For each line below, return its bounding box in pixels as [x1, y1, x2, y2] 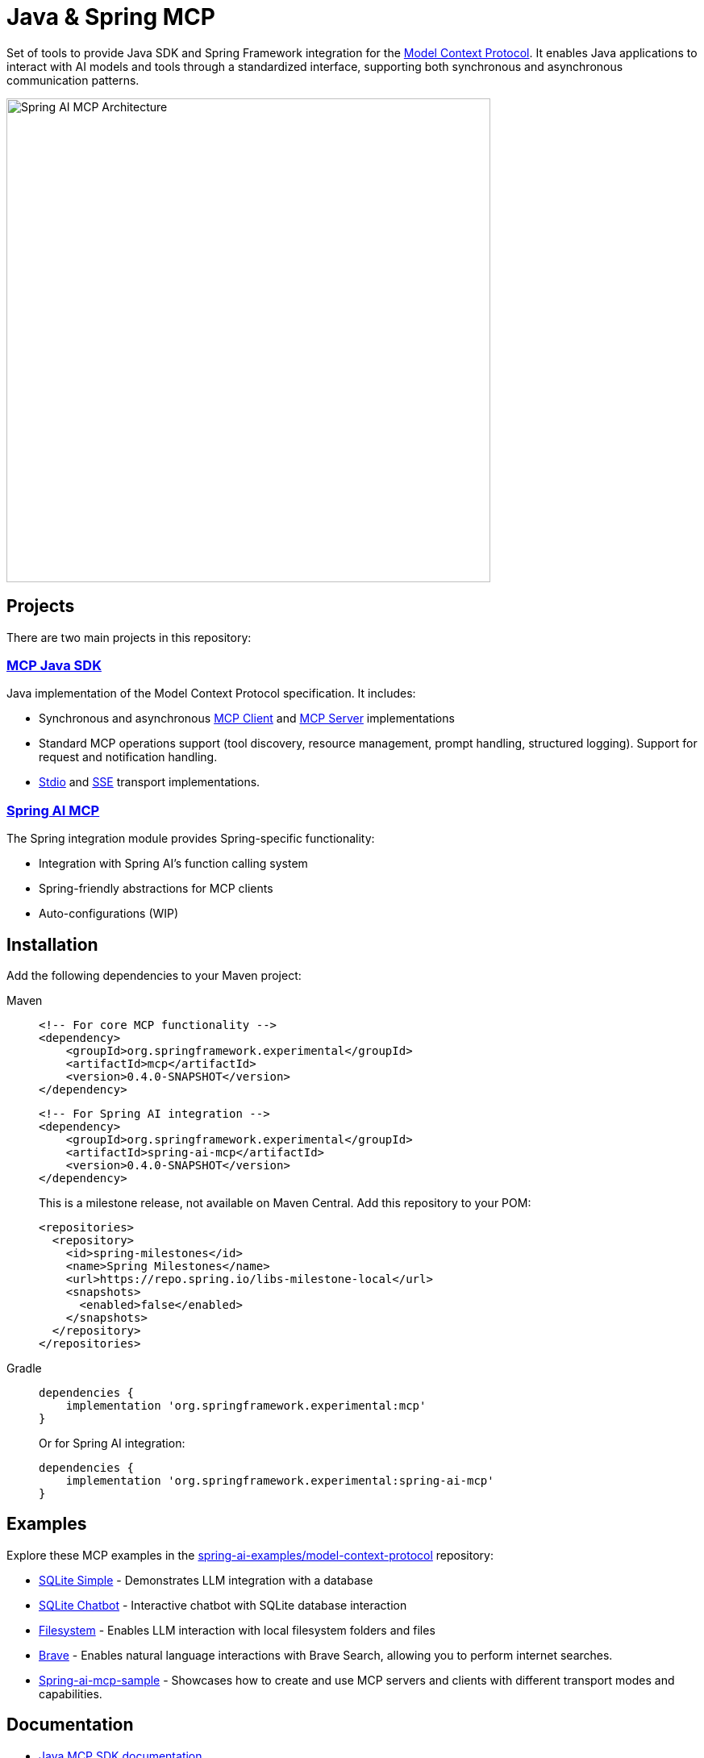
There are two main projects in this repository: [6, 630, 252, 644]
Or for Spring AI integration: [39, 1435, 185, 1450]
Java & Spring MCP [6, 3, 215, 31]
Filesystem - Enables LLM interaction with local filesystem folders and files [39, 1623, 435, 1637]
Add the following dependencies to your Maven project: [6, 968, 302, 982]
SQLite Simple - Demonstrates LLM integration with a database [39, 1573, 373, 1587]
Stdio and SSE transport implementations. [39, 775, 260, 789]
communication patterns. [6, 73, 140, 87]
